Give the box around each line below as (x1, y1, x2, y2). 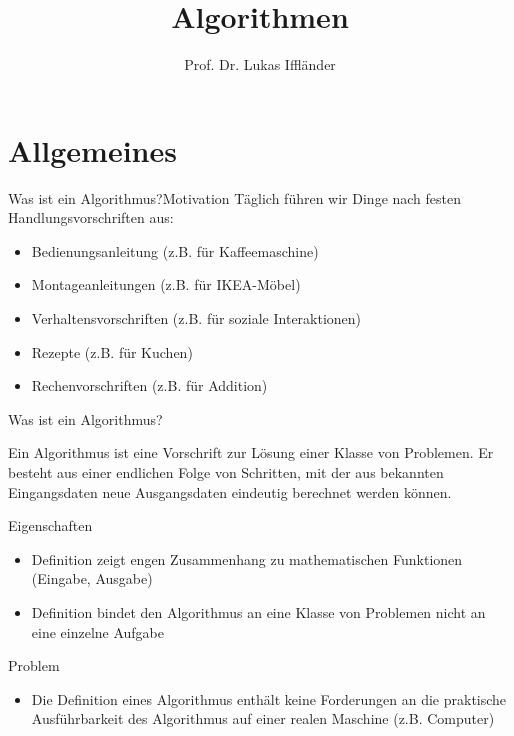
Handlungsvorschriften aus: (8, 207, 174, 228)
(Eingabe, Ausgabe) (31, 568, 153, 589)
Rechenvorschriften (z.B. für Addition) (31, 375, 268, 396)
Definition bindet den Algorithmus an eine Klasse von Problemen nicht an (31, 601, 486, 622)
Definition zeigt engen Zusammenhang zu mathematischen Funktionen (31, 548, 463, 569)
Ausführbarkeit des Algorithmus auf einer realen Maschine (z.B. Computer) (31, 708, 495, 729)
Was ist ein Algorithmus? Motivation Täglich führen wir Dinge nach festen (8, 187, 462, 208)
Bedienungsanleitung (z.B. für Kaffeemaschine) (31, 240, 319, 261)
